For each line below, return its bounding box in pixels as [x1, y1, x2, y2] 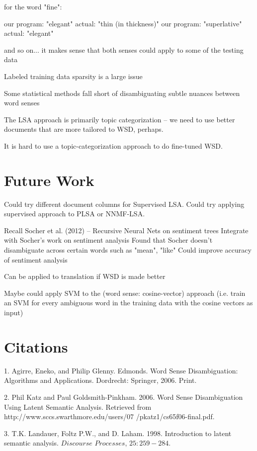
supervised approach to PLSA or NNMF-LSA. [4, 208, 145, 219]
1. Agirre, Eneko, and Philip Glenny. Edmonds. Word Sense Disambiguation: [4, 365, 238, 375]
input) [4, 307, 23, 317]
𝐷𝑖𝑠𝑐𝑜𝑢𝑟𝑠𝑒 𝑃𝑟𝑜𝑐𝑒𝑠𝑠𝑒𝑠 [61, 440, 125, 448]
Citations [4, 336, 68, 357]
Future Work [4, 170, 94, 190]
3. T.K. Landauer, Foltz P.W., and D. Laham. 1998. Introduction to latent [4, 428, 232, 438]
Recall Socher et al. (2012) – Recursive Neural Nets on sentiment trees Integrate [4, 225, 249, 235]
